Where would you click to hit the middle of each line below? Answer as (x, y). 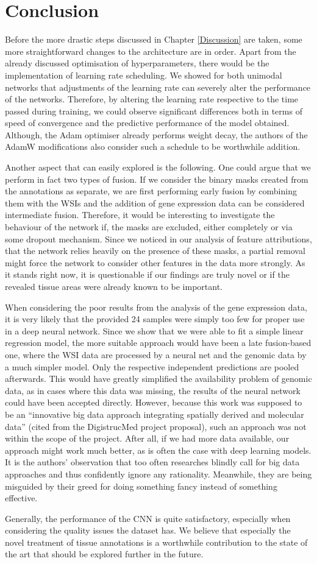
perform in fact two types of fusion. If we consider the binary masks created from (157, 179)
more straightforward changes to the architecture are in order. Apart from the (151, 51)
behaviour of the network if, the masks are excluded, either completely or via (149, 227)
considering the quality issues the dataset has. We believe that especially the (148, 530)
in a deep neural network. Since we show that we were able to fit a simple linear (154, 330)
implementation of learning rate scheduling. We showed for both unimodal (144, 75)
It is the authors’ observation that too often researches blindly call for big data (152, 462)
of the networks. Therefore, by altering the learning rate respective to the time (152, 99)
